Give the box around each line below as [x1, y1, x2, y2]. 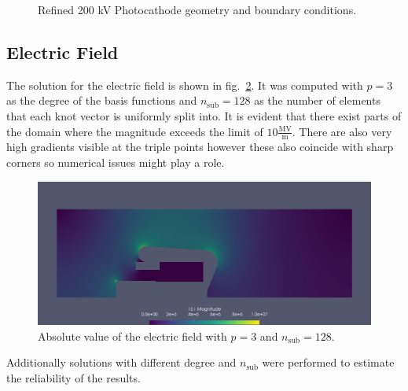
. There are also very [292, 123, 392, 139]
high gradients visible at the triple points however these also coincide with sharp [6, 138, 394, 155]
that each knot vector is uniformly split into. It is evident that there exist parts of [6, 107, 402, 124]
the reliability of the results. [6, 369, 141, 385]
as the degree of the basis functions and [6, 92, 197, 109]
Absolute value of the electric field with [38, 327, 227, 344]
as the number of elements [254, 92, 380, 109]
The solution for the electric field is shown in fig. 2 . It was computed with [6, 76, 363, 93]
